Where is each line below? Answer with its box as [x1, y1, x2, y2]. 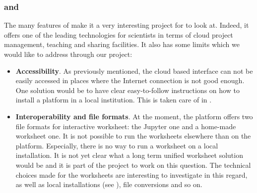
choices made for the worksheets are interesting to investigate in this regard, [15, 169, 248, 180]
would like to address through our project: [4, 49, 132, 59]
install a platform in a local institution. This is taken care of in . [15, 95, 212, 105]
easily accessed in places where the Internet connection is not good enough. [15, 75, 245, 86]
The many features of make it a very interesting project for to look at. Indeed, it [4, 20, 249, 30]
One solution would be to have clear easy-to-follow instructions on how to [15, 85, 240, 95]
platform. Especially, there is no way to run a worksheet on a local [15, 140, 218, 150]
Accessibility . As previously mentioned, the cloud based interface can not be [15, 65, 253, 76]
